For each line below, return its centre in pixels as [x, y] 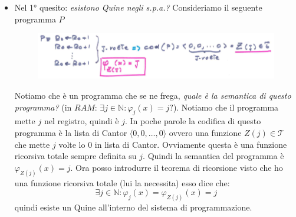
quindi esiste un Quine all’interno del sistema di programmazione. [133, 207]
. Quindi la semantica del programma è [213, 156]
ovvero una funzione [205, 132]
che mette [32, 144]
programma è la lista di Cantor [71, 132]
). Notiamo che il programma [226, 107]
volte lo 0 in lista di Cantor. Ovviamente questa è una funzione [173, 144]
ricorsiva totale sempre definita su [75, 156]
